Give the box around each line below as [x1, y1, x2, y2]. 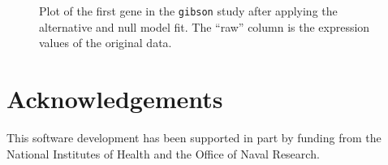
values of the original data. [39, 34, 172, 51]
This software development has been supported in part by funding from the [6, 128, 382, 145]
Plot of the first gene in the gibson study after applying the [39, 2, 338, 19]
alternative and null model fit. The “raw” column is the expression [39, 18, 370, 35]
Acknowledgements [6, 82, 223, 115]
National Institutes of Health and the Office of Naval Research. [6, 145, 320, 162]
